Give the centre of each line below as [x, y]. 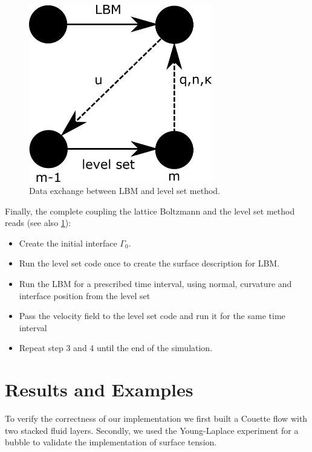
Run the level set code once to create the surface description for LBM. [149, 263]
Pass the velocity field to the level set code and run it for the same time [152, 316]
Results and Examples [99, 389]
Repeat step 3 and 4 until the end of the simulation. [116, 348]
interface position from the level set [85, 295]
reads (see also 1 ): [38, 223]
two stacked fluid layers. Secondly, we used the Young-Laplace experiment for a [152, 430]
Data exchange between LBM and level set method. [125, 191]
